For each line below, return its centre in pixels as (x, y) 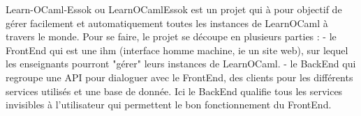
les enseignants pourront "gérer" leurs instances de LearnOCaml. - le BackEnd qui (181, 64)
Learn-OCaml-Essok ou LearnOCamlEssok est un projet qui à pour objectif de (174, 9)
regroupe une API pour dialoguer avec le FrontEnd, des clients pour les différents (179, 77)
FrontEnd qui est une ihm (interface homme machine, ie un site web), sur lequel (177, 50)
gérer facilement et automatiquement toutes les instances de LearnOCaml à (167, 23)
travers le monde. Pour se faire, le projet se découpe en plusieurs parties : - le (171, 36)
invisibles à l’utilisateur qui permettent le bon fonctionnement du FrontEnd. (169, 105)
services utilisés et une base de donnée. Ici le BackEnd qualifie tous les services (174, 91)
